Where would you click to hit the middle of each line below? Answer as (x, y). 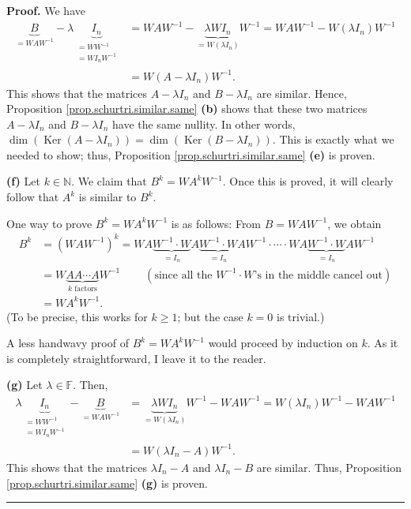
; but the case (210, 316)
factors (86, 288)
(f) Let (23, 181)
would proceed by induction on (283, 343)
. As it (383, 343)
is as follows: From (216, 223)
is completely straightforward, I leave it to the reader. (136, 358)
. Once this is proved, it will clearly (308, 181)
